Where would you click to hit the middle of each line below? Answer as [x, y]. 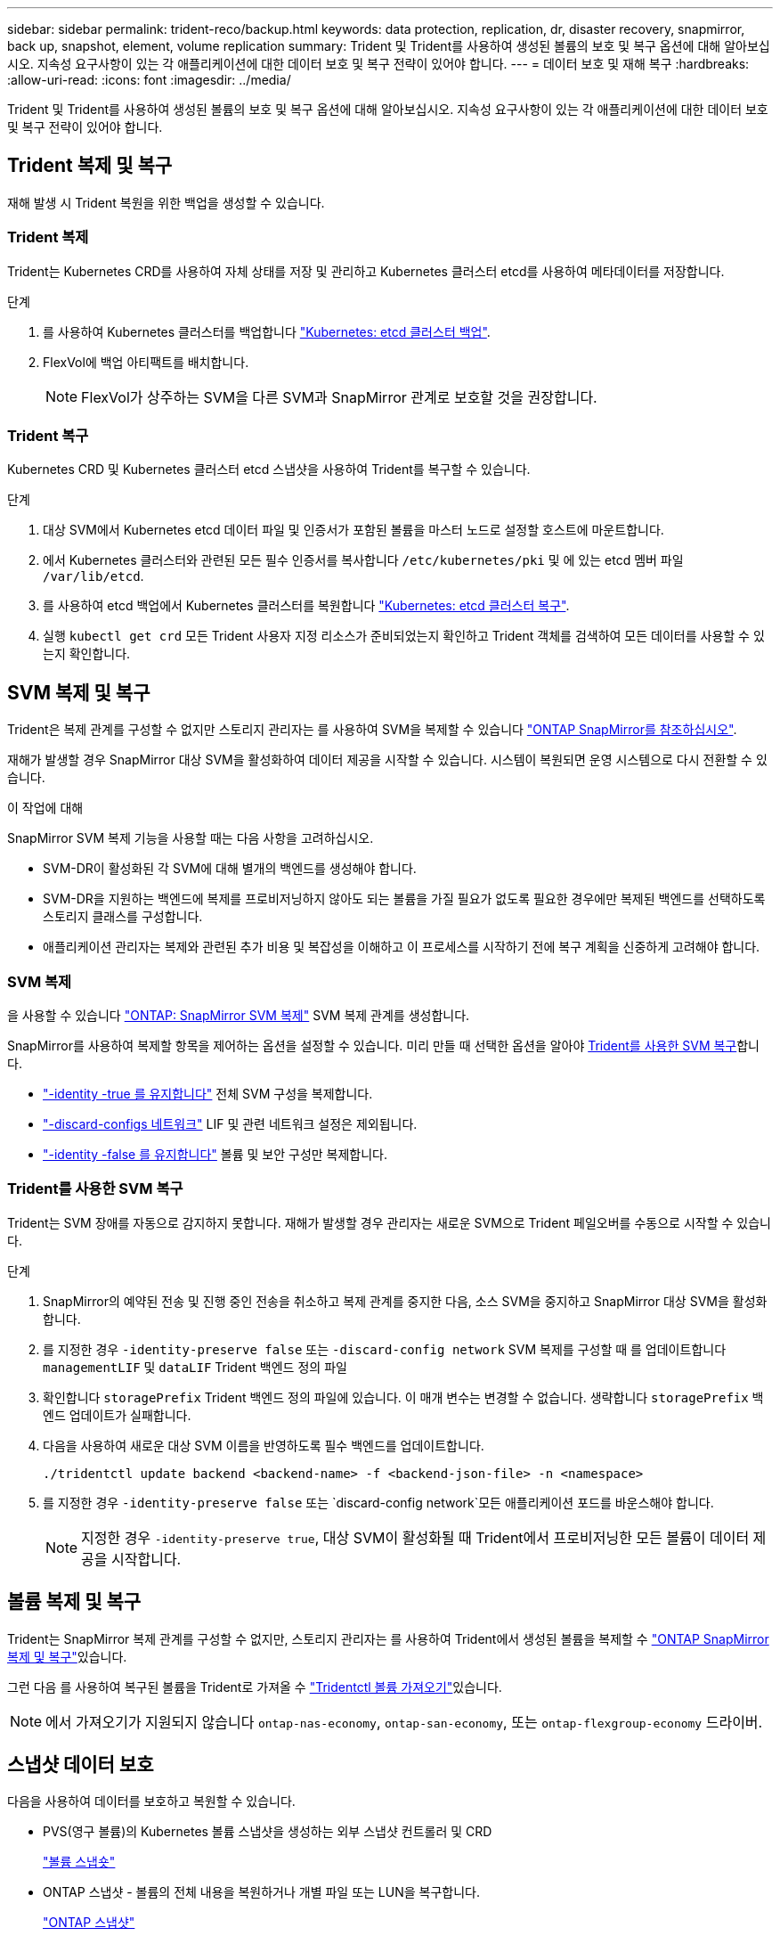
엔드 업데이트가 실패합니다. [117, 1415]
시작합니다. [146, 1559]
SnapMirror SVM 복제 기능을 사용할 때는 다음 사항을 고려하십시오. [191, 838]
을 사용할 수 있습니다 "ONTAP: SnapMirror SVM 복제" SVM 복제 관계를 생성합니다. [239, 1015]
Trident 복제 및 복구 [90, 166]
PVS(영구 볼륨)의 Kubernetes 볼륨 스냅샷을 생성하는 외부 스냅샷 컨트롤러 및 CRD [268, 1832]
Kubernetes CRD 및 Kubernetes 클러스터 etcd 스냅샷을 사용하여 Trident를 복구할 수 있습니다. [269, 470]
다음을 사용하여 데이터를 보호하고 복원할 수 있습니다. [151, 1801]
